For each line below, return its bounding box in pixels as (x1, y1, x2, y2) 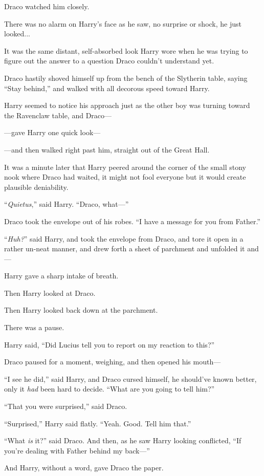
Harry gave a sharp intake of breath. (4, 270, 119, 281)
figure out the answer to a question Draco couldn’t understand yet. (4, 55, 214, 66)
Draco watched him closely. (4, 1, 90, 11)
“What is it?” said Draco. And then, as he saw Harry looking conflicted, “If (4, 435, 241, 446)
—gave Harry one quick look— (4, 127, 101, 138)
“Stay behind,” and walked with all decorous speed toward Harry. (4, 82, 210, 93)
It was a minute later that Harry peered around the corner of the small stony (4, 161, 246, 172)
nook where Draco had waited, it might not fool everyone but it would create (4, 171, 246, 182)
